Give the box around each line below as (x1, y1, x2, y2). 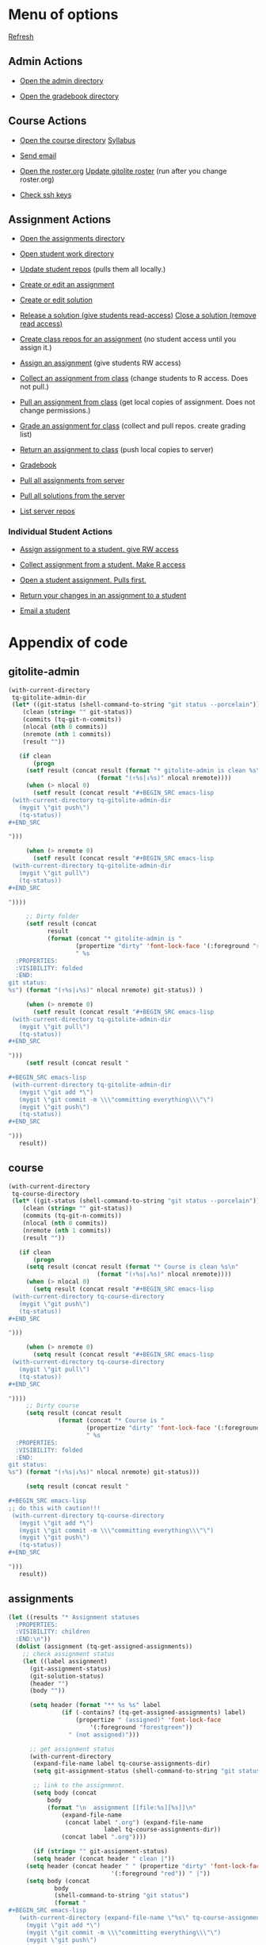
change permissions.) (19, 406, 91, 416)
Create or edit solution (19, 295, 93, 305)
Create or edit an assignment (19, 280, 115, 290)
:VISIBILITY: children (15, 1628, 90, 1636)
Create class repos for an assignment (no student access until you (19, 335, 237, 344)
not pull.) (19, 382, 49, 392)
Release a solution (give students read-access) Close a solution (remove (19, 311, 257, 320)
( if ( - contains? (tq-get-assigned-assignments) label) (61, 1709, 246, 1717)
